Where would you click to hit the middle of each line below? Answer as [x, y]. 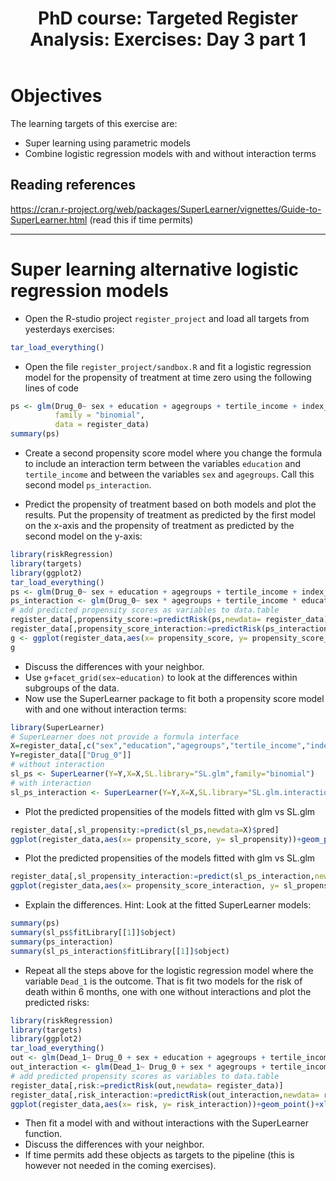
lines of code [51, 388]
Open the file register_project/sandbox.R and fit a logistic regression [168, 366]
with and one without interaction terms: [105, 709]
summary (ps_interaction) [62, 942]
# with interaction [51, 783]
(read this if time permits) [141, 219]
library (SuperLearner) [57, 727]
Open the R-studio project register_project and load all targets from [167, 318]
